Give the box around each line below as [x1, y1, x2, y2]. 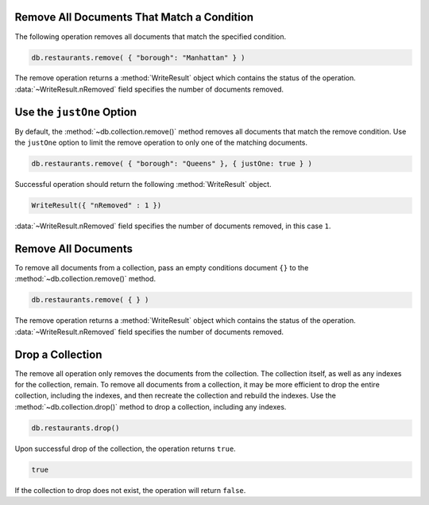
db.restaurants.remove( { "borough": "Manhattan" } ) [31, 52, 245, 62]
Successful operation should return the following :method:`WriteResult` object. [14, 180, 272, 189]
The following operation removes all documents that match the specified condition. [14, 32, 286, 41]
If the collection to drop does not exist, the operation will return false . [14, 485, 246, 495]
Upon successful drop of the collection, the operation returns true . [14, 444, 236, 453]
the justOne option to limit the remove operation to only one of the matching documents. [14, 138, 308, 147]
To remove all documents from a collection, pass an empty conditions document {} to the [14, 263, 309, 273]
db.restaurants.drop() [31, 423, 120, 433]
